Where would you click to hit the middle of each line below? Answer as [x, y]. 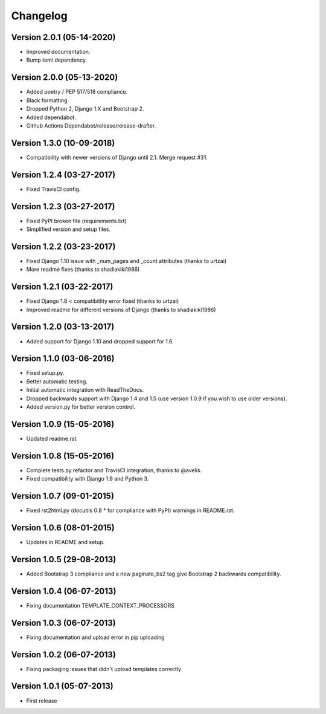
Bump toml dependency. [57, 60]
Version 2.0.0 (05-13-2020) [65, 78]
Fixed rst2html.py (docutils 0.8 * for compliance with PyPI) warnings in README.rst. [130, 510]
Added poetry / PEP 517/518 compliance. [77, 92]
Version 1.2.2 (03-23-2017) [63, 246]
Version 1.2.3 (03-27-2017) [63, 206]
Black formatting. [48, 100]
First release [42, 701]
